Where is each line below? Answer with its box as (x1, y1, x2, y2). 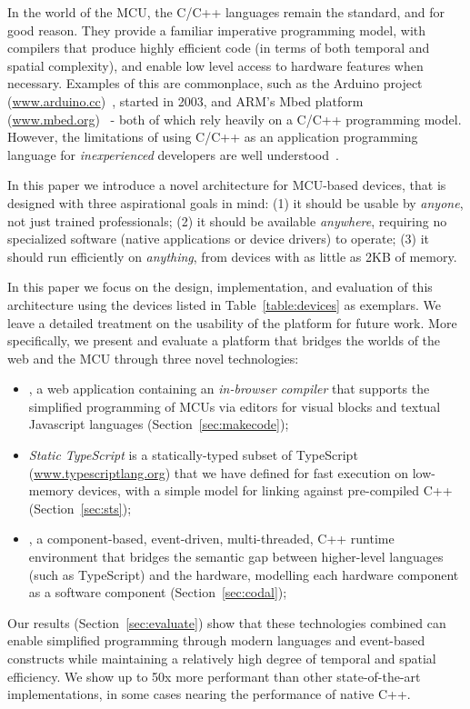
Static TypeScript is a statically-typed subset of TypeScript (28, 445, 358, 464)
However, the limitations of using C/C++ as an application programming (7, 127, 418, 146)
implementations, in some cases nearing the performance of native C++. (7, 684, 411, 704)
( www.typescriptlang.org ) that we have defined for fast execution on (28, 463, 408, 482)
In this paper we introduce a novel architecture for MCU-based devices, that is (7, 175, 446, 195)
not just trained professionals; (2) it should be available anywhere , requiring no (7, 211, 447, 230)
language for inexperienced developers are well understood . (7, 145, 339, 164)
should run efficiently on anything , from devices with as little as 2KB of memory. (7, 246, 457, 265)
